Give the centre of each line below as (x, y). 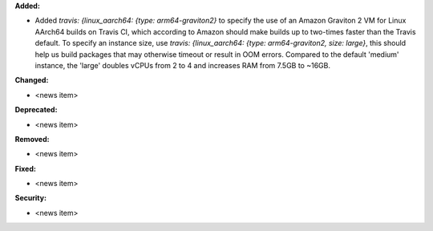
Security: (31, 198)
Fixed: (25, 168)
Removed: (32, 139)
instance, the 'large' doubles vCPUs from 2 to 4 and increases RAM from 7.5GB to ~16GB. (182, 65)
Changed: (32, 80)
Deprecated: (36, 110)
